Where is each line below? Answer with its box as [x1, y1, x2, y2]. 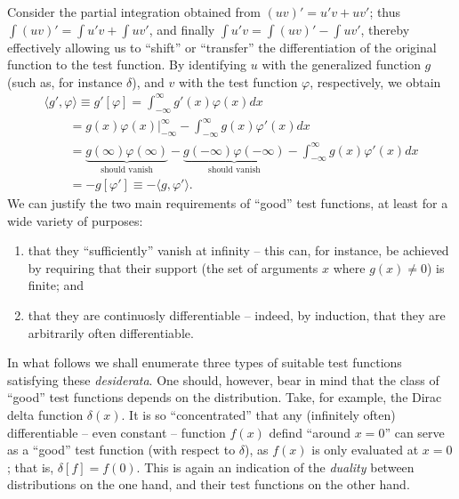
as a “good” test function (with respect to [7, 440, 236, 459]
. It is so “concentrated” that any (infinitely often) [121, 405, 396, 423]
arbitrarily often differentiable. [28, 323, 194, 342]
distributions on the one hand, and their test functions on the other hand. [7, 475, 410, 494]
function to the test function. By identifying [7, 55, 247, 74]
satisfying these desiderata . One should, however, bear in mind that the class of [7, 370, 439, 389]
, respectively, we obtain [310, 72, 441, 91]
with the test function [178, 72, 298, 91]
